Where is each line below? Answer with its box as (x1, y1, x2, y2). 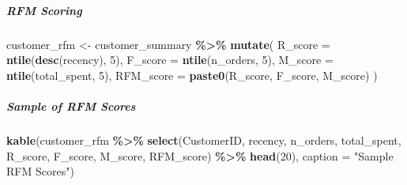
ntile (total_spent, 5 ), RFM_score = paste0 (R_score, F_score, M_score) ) (6, 66, 378, 83)
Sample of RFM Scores (6, 97, 136, 114)
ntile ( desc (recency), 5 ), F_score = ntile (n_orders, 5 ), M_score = (6, 51, 334, 68)
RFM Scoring (6, 2, 82, 18)
